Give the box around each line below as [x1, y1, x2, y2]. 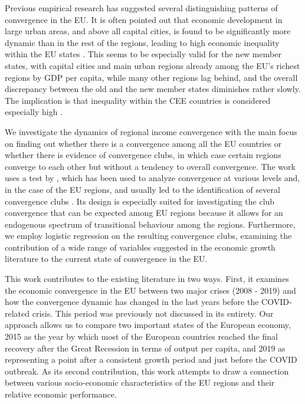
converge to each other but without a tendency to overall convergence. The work [5, 160, 296, 172]
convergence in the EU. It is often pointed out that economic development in [5, 13, 283, 25]
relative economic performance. [5, 388, 117, 400]
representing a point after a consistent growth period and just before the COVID [5, 353, 297, 366]
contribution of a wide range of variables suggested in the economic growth [5, 241, 276, 253]
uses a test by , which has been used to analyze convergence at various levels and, [5, 172, 300, 184]
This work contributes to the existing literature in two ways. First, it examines [5, 272, 289, 285]
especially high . [5, 106, 63, 118]
